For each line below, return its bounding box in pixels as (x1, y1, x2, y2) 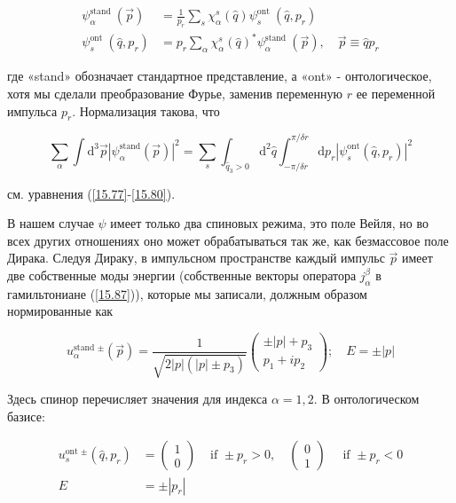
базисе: (7, 406, 45, 425)
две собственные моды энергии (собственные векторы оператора (7, 265, 357, 284)
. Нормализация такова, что (72, 101, 220, 120)
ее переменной (356, 83, 436, 102)
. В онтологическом (313, 389, 420, 408)
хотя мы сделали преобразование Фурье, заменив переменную (7, 83, 342, 102)
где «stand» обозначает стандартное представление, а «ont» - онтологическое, (7, 67, 432, 85)
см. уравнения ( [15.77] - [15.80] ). (7, 184, 176, 202)
